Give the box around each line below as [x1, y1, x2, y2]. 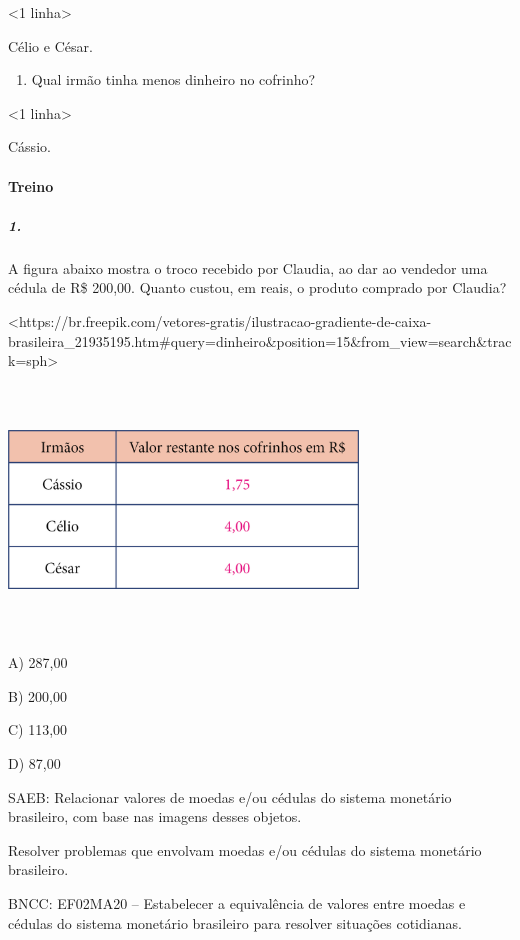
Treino [8, 175, 54, 196]
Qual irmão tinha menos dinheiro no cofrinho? [31, 69, 316, 90]
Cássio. [8, 136, 51, 157]
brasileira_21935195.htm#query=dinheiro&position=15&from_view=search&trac [8, 330, 512, 351]
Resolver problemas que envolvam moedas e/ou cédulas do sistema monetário [8, 839, 482, 860]
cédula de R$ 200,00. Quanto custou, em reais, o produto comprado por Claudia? [8, 277, 507, 298]
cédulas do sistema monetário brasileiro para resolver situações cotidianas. [8, 912, 462, 933]
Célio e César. [8, 35, 93, 56]
